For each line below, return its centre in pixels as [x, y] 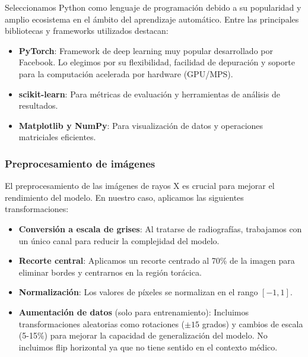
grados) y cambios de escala [253, 323]
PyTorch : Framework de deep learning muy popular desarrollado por [146, 50]
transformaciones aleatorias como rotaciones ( [102, 323]
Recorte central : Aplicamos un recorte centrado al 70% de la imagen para [157, 260]
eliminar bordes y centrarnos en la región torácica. [110, 272]
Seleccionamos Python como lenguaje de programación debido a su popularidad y [153, 7]
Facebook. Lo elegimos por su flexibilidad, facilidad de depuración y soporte [157, 62]
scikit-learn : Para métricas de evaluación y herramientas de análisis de [149, 94]
